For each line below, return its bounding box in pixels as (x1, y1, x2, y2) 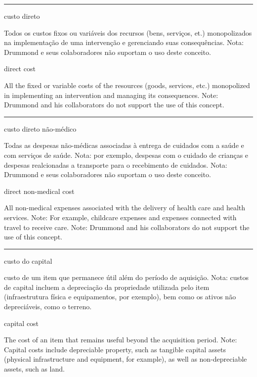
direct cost (4, 63, 36, 74)
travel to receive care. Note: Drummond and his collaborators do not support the (4, 222, 250, 232)
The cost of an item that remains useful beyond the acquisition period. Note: (4, 334, 237, 345)
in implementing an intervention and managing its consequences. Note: (4, 90, 218, 100)
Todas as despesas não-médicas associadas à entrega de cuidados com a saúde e (4, 140, 244, 150)
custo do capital (4, 255, 52, 266)
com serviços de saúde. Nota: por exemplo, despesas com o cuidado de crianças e (4, 149, 249, 160)
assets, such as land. (4, 364, 65, 374)
